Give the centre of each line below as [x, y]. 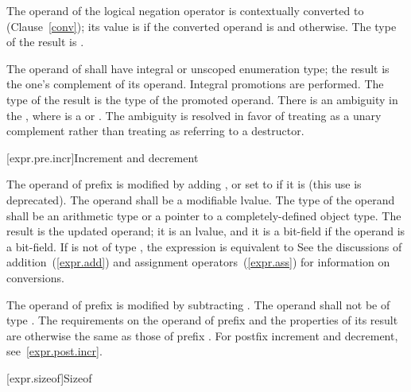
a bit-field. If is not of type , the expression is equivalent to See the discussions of [204, 246]
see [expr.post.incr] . [54, 351]
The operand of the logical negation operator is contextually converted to [185, 10]
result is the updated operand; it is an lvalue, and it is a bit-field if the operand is [206, 231]
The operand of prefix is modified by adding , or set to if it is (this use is [184, 184]
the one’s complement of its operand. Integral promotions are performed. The [195, 84]
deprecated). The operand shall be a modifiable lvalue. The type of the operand [201, 199]
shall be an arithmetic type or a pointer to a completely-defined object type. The [204, 215]
